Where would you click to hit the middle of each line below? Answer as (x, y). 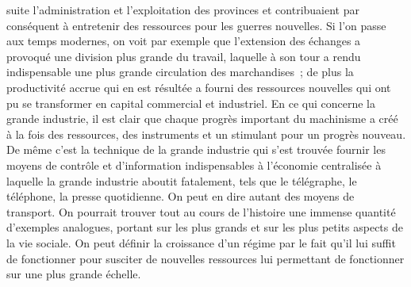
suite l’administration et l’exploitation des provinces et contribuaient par (183, 10)
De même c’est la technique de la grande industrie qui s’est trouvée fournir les (196, 149)
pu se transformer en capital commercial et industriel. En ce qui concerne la (191, 103)
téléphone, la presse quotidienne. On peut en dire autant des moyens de (181, 196)
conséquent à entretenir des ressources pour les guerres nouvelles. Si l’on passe (196, 25)
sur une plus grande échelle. (74, 274)
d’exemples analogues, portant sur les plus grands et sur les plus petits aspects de (205, 227)
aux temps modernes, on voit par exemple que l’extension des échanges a (184, 41)
